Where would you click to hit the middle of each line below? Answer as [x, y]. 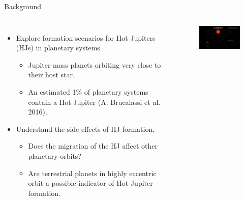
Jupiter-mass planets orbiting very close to [95, 64]
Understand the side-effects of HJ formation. [85, 128]
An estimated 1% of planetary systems [88, 91]
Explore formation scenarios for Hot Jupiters [86, 37]
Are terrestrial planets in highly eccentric [92, 173]
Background [23, 6]
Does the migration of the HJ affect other [93, 146]
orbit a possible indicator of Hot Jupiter [90, 183]
